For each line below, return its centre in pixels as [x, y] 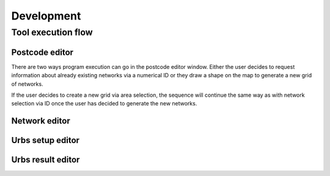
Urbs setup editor [45, 140]
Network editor [41, 121]
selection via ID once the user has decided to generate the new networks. [104, 104]
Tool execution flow [52, 32]
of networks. [27, 84]
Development [46, 16]
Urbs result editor [46, 160]
